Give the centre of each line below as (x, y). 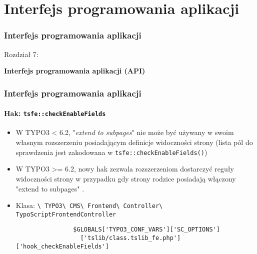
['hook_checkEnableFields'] (62, 246)
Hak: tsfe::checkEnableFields (55, 113)
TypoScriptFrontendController (66, 214)
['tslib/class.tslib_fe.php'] (130, 238)
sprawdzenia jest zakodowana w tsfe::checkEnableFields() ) (111, 152)
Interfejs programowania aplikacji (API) (75, 71)
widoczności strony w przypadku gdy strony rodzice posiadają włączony (126, 178)
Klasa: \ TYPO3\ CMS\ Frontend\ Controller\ (89, 205)
